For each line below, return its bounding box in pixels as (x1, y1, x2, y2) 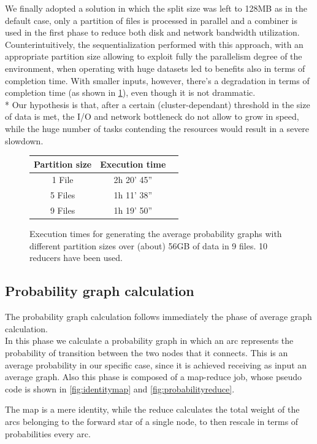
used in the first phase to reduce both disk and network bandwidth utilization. (5, 26, 300, 39)
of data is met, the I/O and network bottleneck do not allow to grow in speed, (5, 110, 299, 123)
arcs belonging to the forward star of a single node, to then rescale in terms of (5, 415, 299, 427)
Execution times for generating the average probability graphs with (29, 227, 282, 240)
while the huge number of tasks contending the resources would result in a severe (5, 122, 310, 134)
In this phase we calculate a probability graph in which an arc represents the (5, 334, 294, 347)
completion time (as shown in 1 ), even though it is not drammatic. (5, 86, 256, 99)
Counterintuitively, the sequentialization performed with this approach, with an (5, 37, 304, 50)
